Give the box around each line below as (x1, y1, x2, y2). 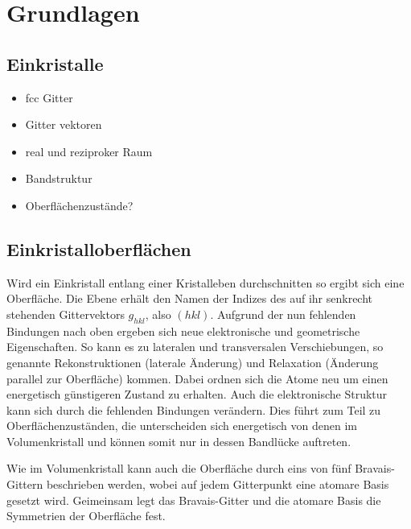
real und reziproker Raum (25, 143, 153, 159)
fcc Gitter (25, 89, 73, 105)
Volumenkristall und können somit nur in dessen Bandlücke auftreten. (6, 432, 351, 449)
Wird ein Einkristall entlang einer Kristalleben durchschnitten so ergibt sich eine (6, 274, 405, 291)
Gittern (6, 476, 43, 493)
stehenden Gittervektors (6, 305, 125, 322)
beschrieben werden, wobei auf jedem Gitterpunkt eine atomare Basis (46, 476, 389, 493)
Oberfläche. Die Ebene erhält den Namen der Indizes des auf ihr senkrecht (6, 290, 373, 307)
